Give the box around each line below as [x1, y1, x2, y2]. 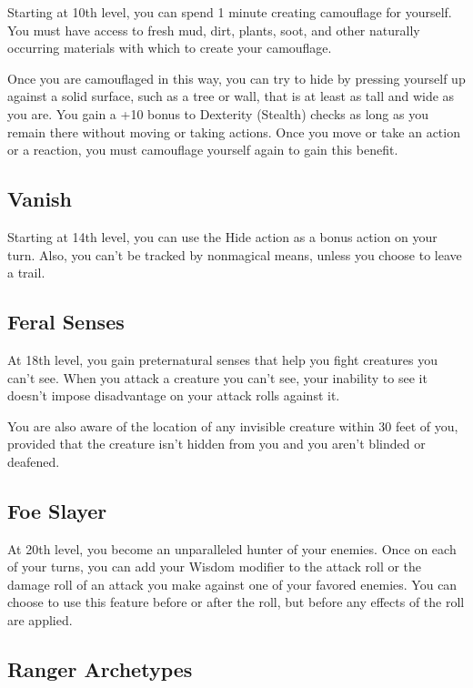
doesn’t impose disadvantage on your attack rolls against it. [7, 386, 340, 405]
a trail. [7, 263, 45, 282]
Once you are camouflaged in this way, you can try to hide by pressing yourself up [7, 68, 466, 87]
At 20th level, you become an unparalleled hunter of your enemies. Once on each [7, 539, 457, 558]
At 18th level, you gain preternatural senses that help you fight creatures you [7, 349, 438, 369]
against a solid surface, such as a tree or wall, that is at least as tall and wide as [7, 86, 455, 106]
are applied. [7, 611, 73, 630]
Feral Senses [7, 308, 125, 336]
